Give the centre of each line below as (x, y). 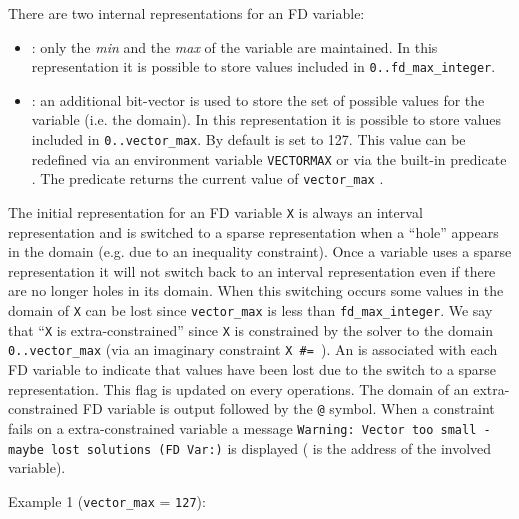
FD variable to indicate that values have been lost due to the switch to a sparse (252, 369)
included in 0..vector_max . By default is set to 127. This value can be (248, 139)
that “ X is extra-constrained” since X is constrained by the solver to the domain (251, 329)
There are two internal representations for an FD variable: (186, 13)
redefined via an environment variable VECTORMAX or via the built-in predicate (269, 158)
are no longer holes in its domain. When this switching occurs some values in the (256, 290)
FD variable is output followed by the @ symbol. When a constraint (288, 408)
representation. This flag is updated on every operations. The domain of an (238, 388)
